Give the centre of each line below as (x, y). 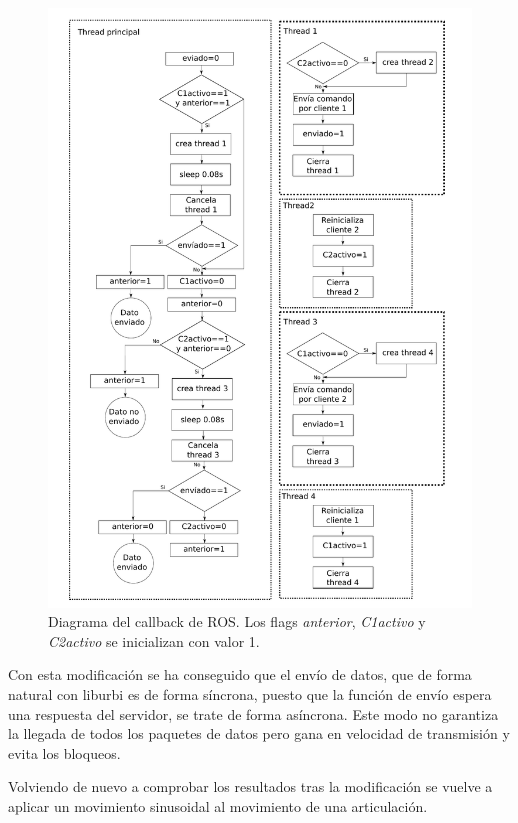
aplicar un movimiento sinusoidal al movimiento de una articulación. (218, 806)
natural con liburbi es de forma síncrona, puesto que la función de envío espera (250, 694)
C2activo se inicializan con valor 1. (154, 640)
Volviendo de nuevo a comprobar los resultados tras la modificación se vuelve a (250, 786)
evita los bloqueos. (64, 752)
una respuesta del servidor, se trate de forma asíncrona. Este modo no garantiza (253, 713)
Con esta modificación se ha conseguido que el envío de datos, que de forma (240, 674)
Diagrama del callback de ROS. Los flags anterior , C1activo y (237, 621)
